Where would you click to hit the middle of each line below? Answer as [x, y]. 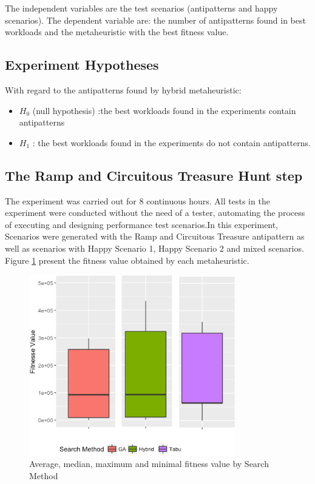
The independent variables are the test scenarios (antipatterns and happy [141, 8]
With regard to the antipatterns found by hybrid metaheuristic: [123, 89]
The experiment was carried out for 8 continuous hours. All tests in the [137, 200]
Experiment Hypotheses [82, 65]
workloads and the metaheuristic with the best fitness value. [117, 32]
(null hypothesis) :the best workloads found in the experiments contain [164, 110]
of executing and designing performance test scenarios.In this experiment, [142, 224]
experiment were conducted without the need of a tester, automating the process [155, 213]
